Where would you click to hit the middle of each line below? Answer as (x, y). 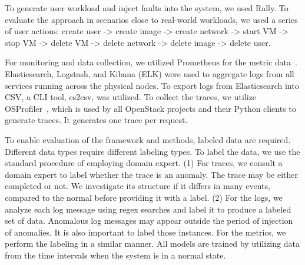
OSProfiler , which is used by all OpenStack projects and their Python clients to (150, 108)
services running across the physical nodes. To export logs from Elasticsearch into (152, 85)
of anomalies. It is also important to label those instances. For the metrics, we (145, 232)
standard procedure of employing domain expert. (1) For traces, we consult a (144, 163)
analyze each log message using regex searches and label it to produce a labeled (148, 209)
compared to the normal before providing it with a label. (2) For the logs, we (144, 197)
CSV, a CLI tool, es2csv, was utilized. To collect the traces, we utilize (131, 97)
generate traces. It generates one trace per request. (96, 120)
